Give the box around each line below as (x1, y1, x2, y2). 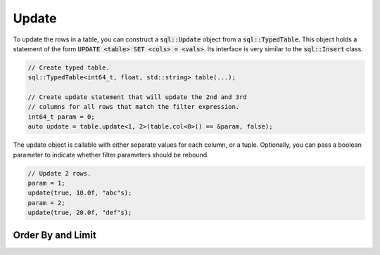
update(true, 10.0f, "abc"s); (27, 189, 132, 197)
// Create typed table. (27, 63, 110, 72)
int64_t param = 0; (27, 112, 95, 121)
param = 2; (27, 199, 65, 207)
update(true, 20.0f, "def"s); (27, 209, 132, 217)
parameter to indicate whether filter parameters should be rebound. (13, 150, 209, 159)
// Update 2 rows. (27, 169, 91, 177)
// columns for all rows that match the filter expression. (27, 103, 240, 111)
